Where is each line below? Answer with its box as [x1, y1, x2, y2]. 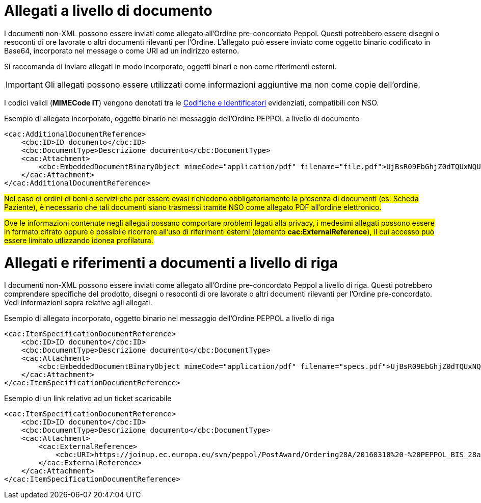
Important [6, 79, 43, 90]
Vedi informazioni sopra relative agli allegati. [4, 298, 152, 307]
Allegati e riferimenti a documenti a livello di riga [4, 254, 338, 272]
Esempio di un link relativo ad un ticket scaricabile [4, 394, 172, 403]
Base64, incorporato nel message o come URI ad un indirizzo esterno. [4, 46, 239, 55]
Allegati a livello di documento [4, 2, 212, 19]
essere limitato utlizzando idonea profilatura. [4, 235, 153, 245]
